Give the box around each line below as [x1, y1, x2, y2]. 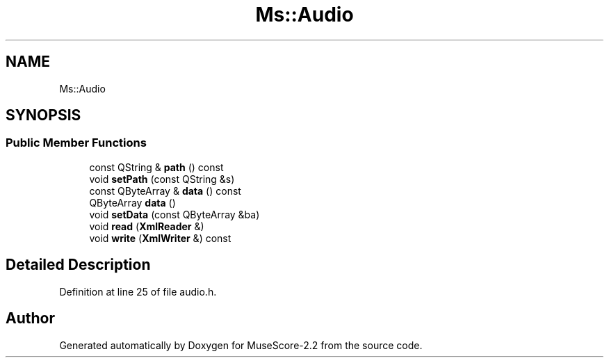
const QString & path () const [89, 161, 224, 173]
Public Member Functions [6, 136, 147, 150]
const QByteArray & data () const [89, 184, 241, 197]
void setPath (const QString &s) [89, 172, 235, 185]
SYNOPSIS [6, 106, 81, 124]
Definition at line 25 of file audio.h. [59, 285, 217, 298]
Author [6, 309, 55, 328]
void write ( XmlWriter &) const [89, 232, 232, 244]
